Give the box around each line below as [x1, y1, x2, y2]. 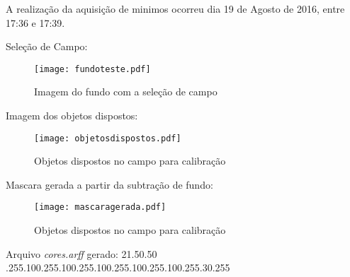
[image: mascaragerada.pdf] [34, 202, 166, 213]
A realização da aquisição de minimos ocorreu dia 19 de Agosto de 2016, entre [6, 1, 345, 16]
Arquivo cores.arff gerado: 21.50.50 [6, 246, 157, 261]
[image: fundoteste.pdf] [34, 64, 151, 74]
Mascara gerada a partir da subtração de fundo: [6, 177, 213, 191]
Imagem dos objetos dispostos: [6, 108, 138, 123]
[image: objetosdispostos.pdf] [34, 133, 181, 143]
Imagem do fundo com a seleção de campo [34, 84, 218, 99]
